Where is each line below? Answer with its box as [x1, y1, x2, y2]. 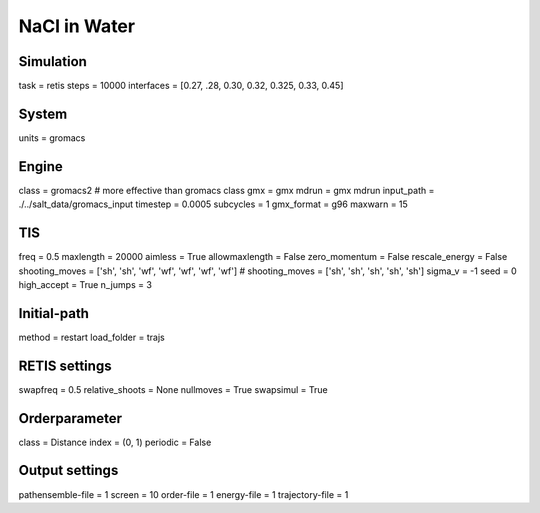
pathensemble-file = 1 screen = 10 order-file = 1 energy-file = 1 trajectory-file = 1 [18, 488, 349, 500]
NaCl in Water [18, 15, 135, 37]
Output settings [18, 462, 119, 479]
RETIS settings [18, 357, 112, 374]
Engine [18, 158, 64, 175]
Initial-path [18, 305, 90, 322]
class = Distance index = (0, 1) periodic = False [18, 436, 212, 448]
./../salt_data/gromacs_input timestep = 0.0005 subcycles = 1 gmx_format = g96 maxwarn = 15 [18, 198, 409, 210]
